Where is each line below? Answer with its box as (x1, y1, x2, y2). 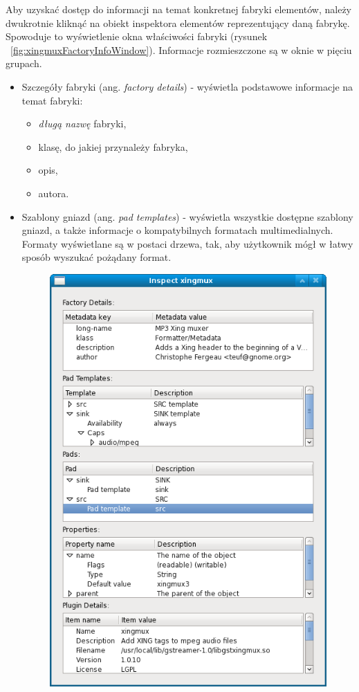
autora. (38, 185, 69, 200)
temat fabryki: (21, 93, 83, 107)
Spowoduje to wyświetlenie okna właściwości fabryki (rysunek (6, 29, 268, 44)
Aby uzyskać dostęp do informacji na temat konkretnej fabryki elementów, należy (6, 2, 351, 16)
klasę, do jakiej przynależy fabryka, (38, 139, 188, 154)
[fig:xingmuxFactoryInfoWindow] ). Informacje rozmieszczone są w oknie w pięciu (10, 42, 352, 57)
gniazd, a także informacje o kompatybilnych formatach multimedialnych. (21, 223, 333, 237)
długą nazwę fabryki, (38, 116, 127, 131)
